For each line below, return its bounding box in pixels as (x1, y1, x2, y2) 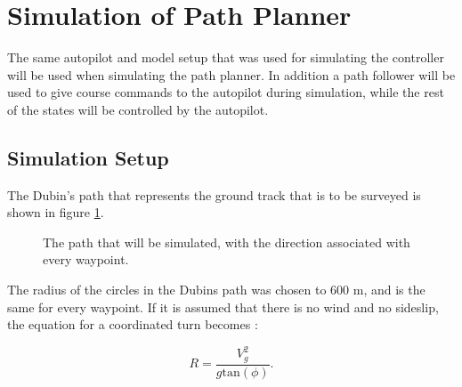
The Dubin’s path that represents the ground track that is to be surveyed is (7, 185, 421, 204)
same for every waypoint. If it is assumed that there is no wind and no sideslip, (7, 297, 439, 316)
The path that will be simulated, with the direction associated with (43, 232, 410, 251)
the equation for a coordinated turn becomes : (7, 315, 258, 334)
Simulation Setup (7, 143, 169, 171)
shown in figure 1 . (7, 203, 104, 222)
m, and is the (353, 280, 426, 299)
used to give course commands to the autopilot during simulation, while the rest (7, 83, 444, 101)
